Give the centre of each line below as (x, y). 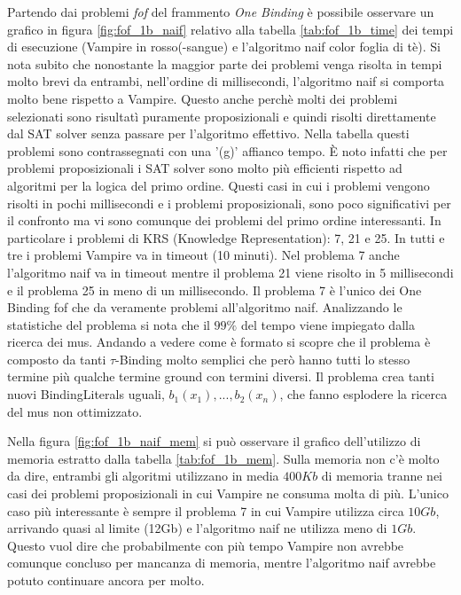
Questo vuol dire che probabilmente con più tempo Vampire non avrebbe (206, 545)
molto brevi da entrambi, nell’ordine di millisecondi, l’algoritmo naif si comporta (226, 81)
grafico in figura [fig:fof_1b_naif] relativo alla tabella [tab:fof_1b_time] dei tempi (230, 29)
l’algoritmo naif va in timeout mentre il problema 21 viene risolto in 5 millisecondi (230, 272)
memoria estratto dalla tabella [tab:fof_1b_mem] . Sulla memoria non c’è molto (223, 458)
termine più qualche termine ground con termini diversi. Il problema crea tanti (221, 376)
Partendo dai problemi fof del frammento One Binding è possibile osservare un (221, 12)
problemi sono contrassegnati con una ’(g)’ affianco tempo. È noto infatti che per (227, 150)
